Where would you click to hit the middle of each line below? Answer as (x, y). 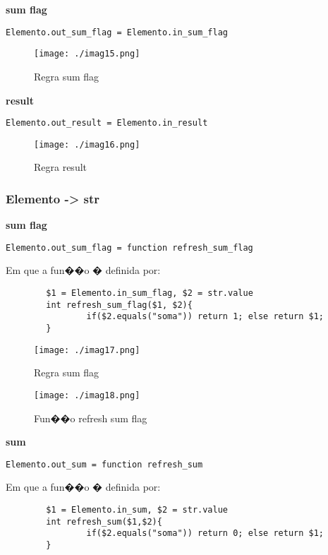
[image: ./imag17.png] (87, 350)
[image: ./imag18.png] (87, 395)
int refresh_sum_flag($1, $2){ (119, 305)
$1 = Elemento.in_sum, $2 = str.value (137, 510)
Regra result (61, 167)
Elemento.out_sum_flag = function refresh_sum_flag (129, 247)
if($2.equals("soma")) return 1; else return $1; (205, 317)
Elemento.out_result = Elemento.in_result (107, 123)
